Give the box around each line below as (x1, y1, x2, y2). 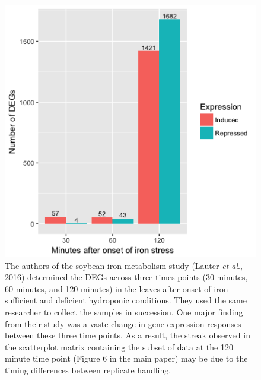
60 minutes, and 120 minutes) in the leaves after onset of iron (5, 282, 228, 294)
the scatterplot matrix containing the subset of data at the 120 (5, 340, 233, 353)
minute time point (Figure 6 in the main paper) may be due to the (5, 352, 248, 365)
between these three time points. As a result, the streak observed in (5, 329, 250, 341)
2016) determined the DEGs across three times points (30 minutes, (5, 271, 248, 283)
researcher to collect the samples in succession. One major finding (5, 305, 243, 318)
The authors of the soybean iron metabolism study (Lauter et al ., (5, 259, 243, 271)
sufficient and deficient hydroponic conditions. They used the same (5, 294, 247, 306)
